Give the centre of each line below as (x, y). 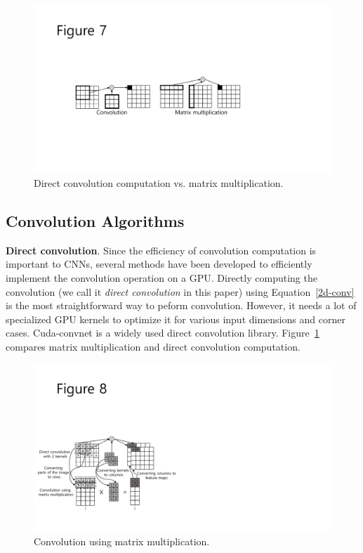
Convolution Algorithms (95, 221)
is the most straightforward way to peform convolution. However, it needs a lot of (181, 305)
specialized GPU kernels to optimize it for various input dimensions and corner (176, 319)
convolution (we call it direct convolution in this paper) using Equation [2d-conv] (180, 291)
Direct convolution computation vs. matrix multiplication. (159, 183)
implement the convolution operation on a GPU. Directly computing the (161, 278)
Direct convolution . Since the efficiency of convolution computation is (161, 250)
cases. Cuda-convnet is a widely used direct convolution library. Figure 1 (163, 333)
